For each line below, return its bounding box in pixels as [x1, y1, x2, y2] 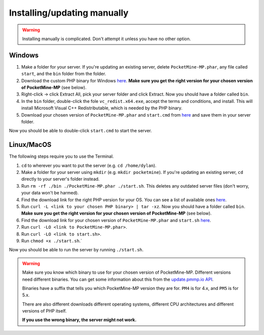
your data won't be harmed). [21, 190, 79, 196]
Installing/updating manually [9, 7, 129, 18]
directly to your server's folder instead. [21, 176, 100, 182]
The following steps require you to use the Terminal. [9, 153, 114, 159]
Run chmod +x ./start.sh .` [21, 238, 83, 243]
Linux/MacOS [9, 141, 52, 149]
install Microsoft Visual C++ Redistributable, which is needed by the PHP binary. [21, 105, 183, 111]
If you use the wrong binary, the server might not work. [22, 317, 137, 323]
